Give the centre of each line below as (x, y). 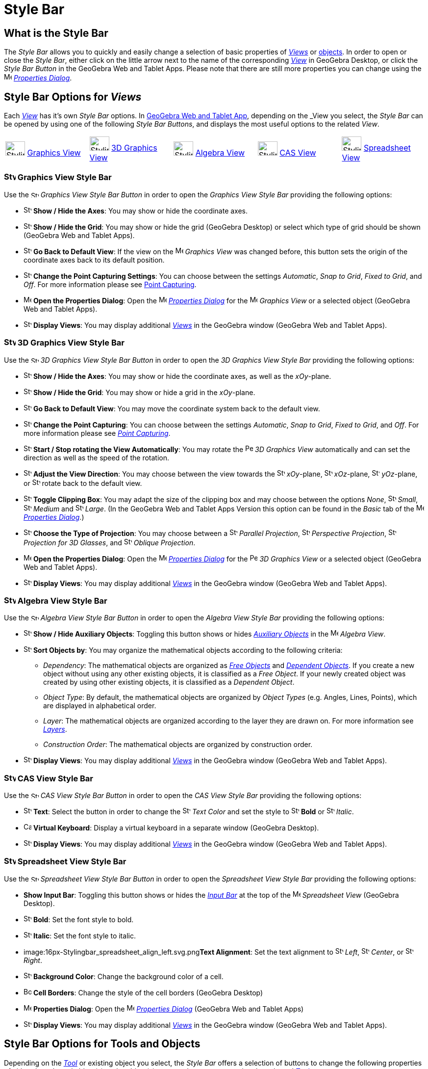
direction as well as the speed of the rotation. (97, 457)
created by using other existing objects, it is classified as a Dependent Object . (169, 682)
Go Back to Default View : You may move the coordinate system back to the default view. (176, 408)
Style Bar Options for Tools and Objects (102, 1044)
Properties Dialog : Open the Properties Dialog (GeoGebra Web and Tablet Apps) (168, 1009)
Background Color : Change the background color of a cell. (128, 976)
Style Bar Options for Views (73, 97)
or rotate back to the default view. (83, 483)
